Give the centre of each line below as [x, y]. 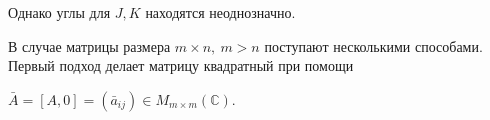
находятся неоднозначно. [220, 12]
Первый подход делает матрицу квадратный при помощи [181, 65]
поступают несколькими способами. [373, 45]
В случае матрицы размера [89, 45]
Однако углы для [59, 12]
